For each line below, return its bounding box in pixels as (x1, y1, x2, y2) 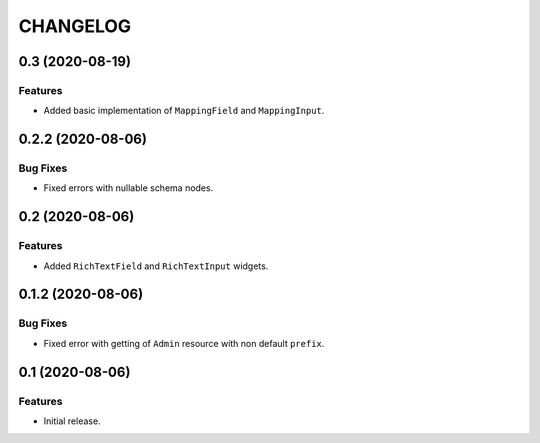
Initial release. (43, 415, 101, 427)
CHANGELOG (18, 15, 132, 37)
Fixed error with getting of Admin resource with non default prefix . (43, 337, 325, 349)
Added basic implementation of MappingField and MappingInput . (43, 105, 325, 117)
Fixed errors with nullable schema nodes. (43, 182, 214, 194)
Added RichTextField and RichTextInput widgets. (43, 260, 269, 272)
